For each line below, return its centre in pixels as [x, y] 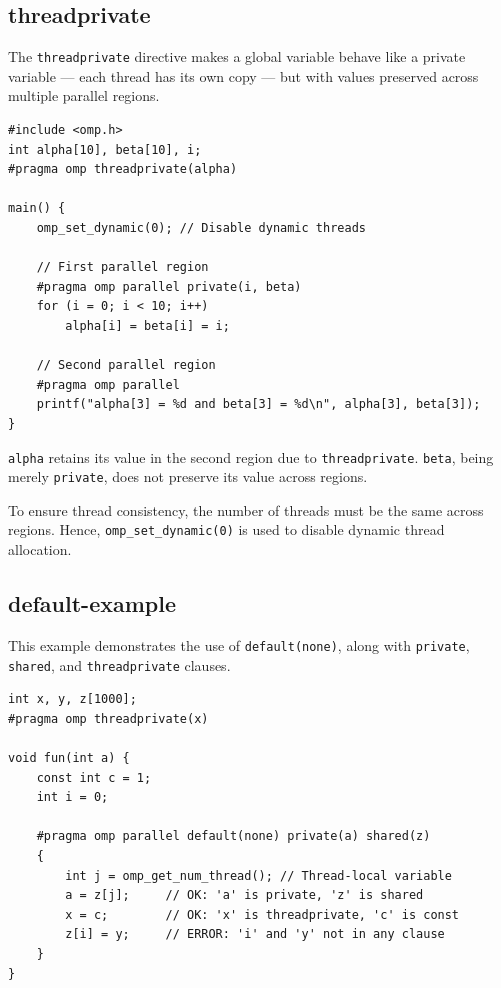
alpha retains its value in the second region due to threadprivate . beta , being [251, 456]
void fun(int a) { [69, 758]
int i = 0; [72, 797]
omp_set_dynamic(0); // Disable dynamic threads [201, 228]
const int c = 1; [94, 777]
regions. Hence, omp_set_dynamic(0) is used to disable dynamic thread [226, 529]
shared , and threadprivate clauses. [119, 664]
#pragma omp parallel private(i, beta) [169, 286]
